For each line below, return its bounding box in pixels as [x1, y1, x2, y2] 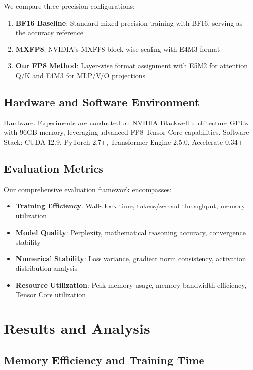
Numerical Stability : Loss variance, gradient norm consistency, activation [15, 253, 246, 263]
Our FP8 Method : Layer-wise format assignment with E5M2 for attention [15, 60, 248, 71]
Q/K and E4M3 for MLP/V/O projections [15, 70, 146, 80]
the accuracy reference [15, 27, 84, 38]
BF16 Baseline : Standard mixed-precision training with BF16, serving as [15, 17, 243, 28]
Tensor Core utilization [15, 289, 86, 299]
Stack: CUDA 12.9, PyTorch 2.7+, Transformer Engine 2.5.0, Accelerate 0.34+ [4, 136, 243, 147]
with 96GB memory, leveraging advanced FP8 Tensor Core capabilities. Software [4, 127, 249, 137]
